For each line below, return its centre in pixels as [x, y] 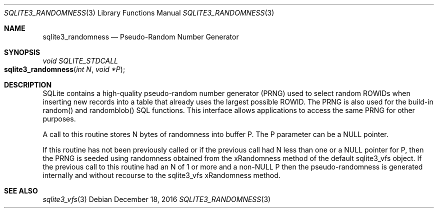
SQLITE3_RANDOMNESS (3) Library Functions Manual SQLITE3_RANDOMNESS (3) [139, 13]
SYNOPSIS [22, 52]
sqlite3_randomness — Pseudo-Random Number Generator [141, 37]
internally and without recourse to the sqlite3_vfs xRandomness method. [161, 175]
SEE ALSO [21, 191]
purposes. [59, 119]
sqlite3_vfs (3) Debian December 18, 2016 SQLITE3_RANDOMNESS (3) [157, 199]
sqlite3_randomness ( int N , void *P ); [65, 69]
